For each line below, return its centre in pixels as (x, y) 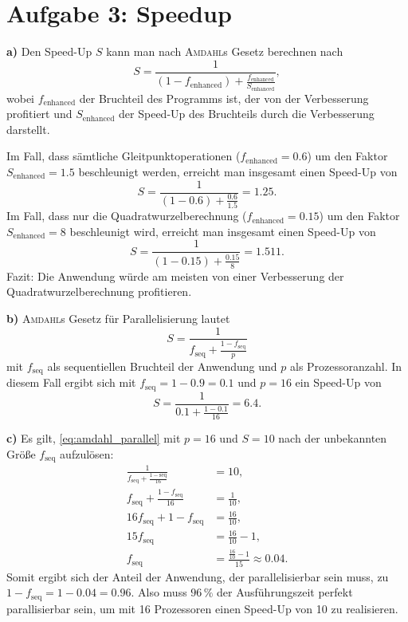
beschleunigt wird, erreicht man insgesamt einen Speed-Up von (223, 231)
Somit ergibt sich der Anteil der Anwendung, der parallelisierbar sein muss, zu (198, 576)
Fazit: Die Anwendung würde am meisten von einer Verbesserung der (175, 276)
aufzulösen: (87, 453)
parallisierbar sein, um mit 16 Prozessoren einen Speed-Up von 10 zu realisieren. (202, 608)
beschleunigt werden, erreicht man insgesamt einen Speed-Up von (238, 171)
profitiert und (39, 114)
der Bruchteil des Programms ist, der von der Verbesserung (224, 98)
